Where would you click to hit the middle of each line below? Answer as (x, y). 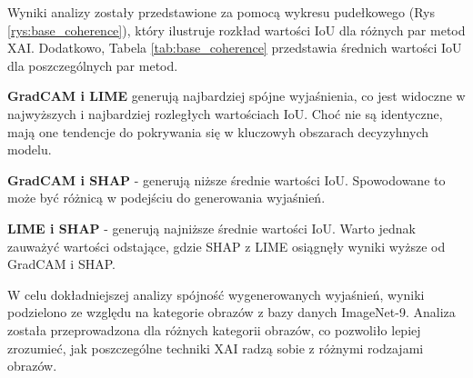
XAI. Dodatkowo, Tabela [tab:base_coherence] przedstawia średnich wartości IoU (235, 48)
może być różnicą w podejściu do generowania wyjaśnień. (166, 198)
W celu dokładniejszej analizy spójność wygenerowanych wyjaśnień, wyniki (216, 294)
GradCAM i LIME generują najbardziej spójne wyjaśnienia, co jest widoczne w (236, 96)
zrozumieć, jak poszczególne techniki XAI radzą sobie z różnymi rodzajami (216, 348)
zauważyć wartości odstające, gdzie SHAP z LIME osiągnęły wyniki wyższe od (226, 246)
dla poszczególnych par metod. (93, 65)
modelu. (30, 149)
